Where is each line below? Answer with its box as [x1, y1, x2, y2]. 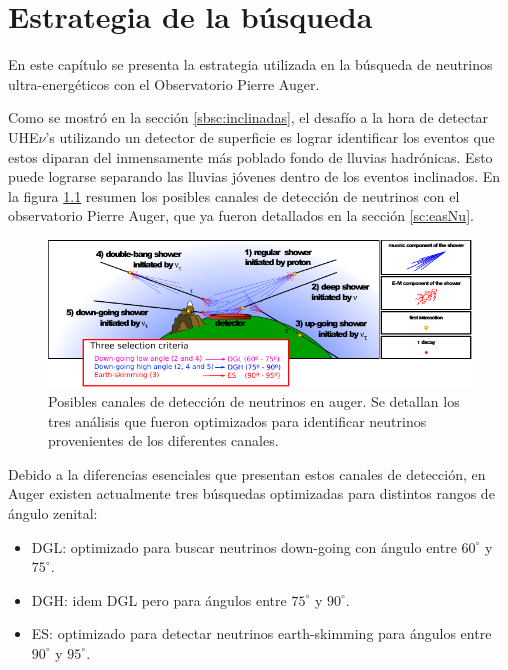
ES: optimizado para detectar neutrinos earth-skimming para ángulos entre [31, 623, 492, 644]
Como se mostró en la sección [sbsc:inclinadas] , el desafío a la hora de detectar [8, 107, 489, 128]
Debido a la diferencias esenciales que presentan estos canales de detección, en [8, 463, 486, 484]
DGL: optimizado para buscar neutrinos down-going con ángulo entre [31, 536, 457, 557]
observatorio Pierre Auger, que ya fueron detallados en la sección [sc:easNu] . [8, 205, 474, 226]
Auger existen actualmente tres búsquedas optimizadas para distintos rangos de [8, 483, 495, 504]
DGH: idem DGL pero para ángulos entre [31, 589, 287, 610]
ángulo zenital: [8, 503, 98, 524]
